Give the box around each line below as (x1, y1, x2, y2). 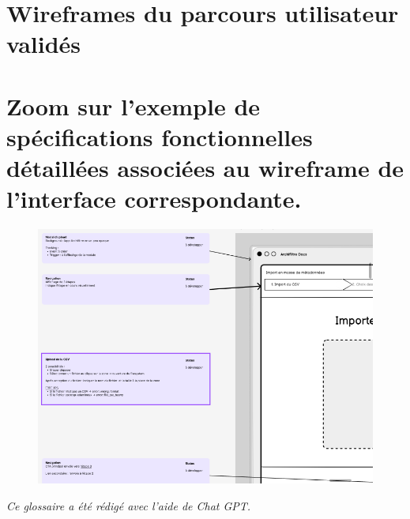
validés (6, 28, 81, 60)
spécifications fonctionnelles (6, 120, 313, 152)
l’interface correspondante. (6, 182, 302, 215)
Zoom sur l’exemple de (6, 89, 261, 122)
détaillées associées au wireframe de (6, 152, 404, 184)
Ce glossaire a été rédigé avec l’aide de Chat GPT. (6, 497, 251, 513)
